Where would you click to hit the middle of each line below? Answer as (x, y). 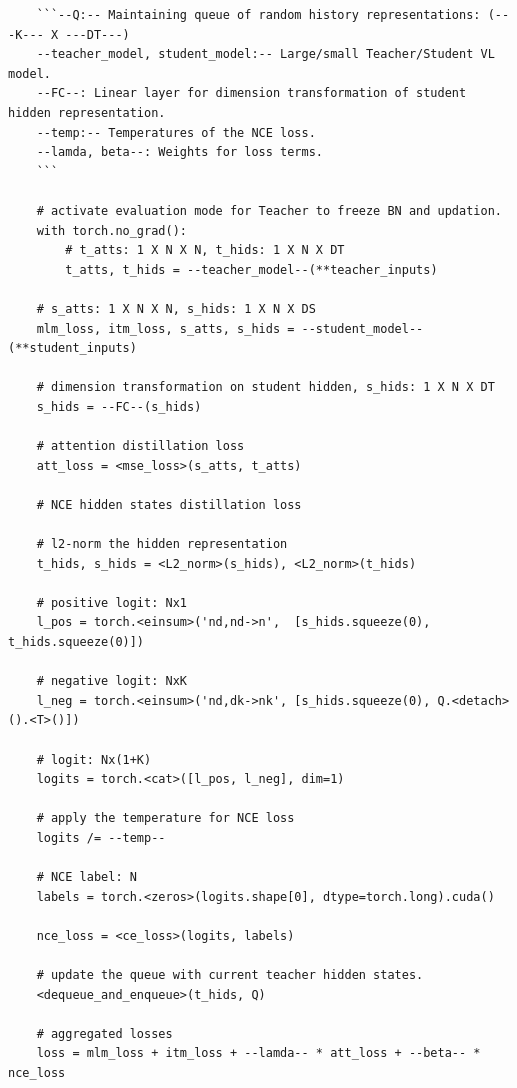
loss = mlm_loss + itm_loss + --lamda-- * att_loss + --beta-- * (258, 1053)
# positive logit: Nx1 (111, 602)
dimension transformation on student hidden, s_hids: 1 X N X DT (272, 387)
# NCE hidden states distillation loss (169, 504)
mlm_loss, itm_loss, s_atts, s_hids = (165, 328)
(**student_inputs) (72, 348)
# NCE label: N (86, 877)
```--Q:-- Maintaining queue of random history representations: (258, 15)
